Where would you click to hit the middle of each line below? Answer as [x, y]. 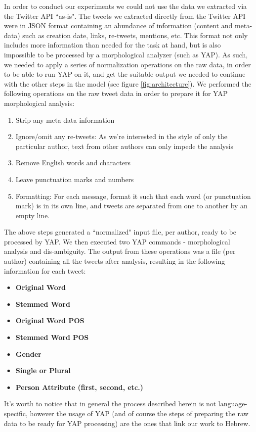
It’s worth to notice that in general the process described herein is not [110, 404]
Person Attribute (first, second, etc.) [79, 387]
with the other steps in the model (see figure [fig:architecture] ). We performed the [128, 83]
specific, [16, 413]
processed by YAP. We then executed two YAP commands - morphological [117, 241]
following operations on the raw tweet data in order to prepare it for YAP [116, 93]
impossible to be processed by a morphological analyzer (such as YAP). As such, [126, 54]
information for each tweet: [45, 270]
